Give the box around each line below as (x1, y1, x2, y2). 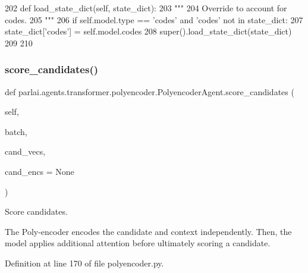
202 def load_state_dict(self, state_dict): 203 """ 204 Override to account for (5, 2, 287, 14)
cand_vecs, (5, 145, 46, 158)
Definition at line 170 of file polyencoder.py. (5, 256, 164, 269)
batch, (5, 125, 27, 137)
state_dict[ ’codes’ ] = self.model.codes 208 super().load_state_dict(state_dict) (5, 25, 292, 37)
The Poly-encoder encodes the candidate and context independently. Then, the (5, 225, 292, 237)
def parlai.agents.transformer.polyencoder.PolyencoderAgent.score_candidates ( (5, 85, 294, 98)
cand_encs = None (5, 165, 74, 177)
